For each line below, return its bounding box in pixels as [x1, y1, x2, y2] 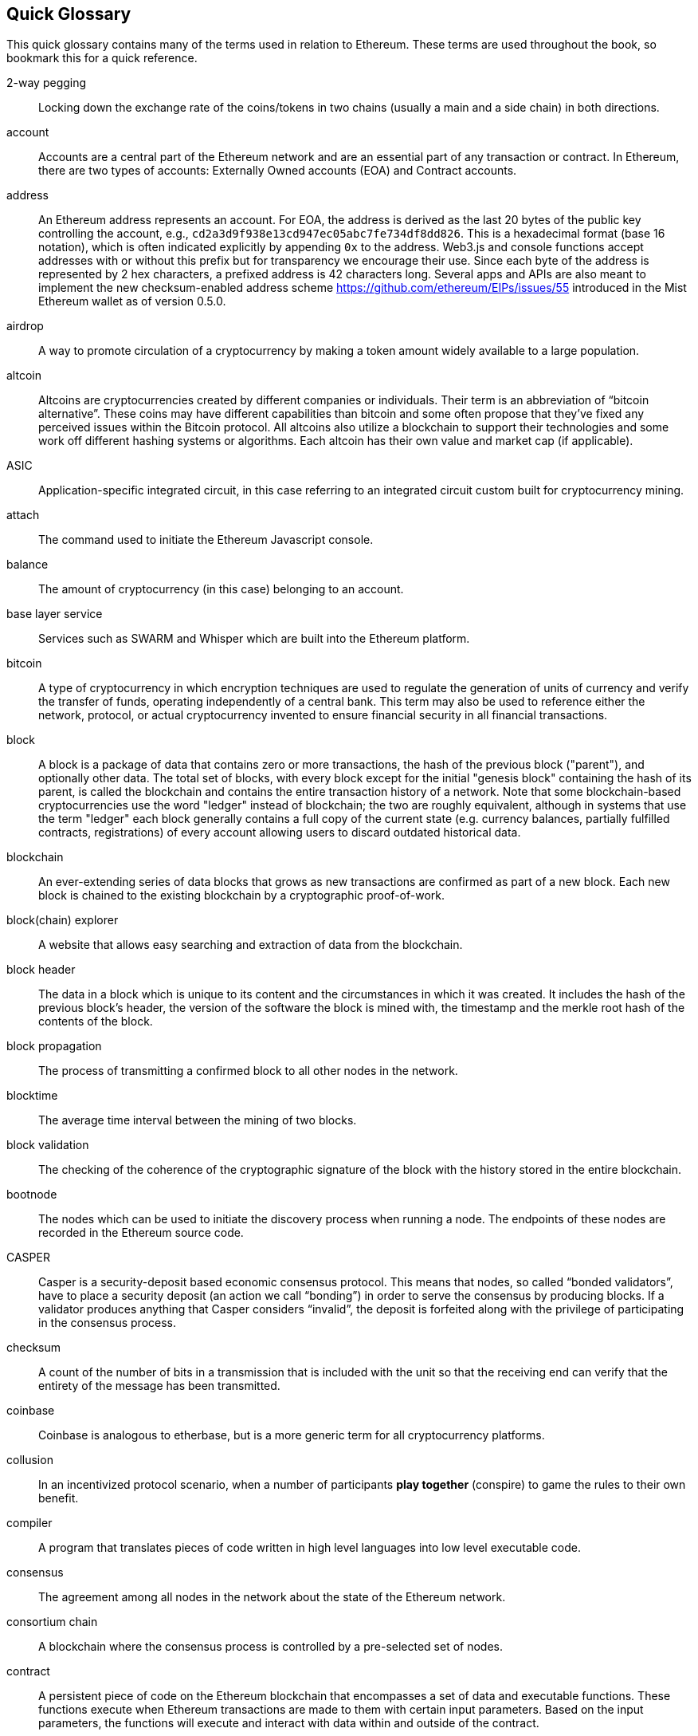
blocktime [6, 1088, 58, 1103]
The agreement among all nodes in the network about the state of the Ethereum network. [38, 1590, 506, 1604]
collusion [6, 1453, 53, 1467]
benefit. [38, 1491, 79, 1506]
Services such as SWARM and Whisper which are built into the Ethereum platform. [38, 632, 470, 646]
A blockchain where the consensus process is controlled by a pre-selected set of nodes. [38, 1640, 504, 1654]
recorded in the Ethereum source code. [38, 1226, 244, 1240]
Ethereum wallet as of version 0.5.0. [38, 294, 226, 309]
